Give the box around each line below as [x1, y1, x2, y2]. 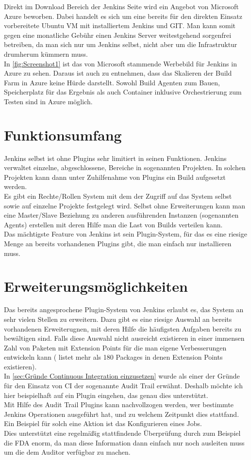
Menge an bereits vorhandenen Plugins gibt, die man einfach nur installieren [4, 238, 232, 248]
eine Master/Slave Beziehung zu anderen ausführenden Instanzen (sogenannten [4, 210, 239, 220]
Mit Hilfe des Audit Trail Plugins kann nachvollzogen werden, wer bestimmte [4, 399, 234, 410]
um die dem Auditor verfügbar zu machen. [4, 447, 131, 457]
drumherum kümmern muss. [4, 48, 88, 59]
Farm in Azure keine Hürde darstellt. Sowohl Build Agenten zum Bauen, [4, 77, 220, 87]
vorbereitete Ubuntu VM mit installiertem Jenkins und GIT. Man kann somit [4, 20, 236, 31]
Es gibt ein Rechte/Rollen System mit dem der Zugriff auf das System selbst [4, 191, 232, 201]
